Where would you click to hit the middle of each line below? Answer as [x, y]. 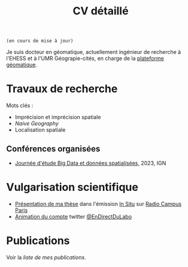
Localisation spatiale [40, 130]
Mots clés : [20, 105]
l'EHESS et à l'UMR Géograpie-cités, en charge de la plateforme [85, 59]
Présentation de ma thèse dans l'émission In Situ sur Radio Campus [98, 204]
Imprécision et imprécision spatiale [58, 117]
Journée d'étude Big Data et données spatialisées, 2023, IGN [90, 163]
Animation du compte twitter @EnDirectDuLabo [73, 216]
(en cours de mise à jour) [40, 41]
